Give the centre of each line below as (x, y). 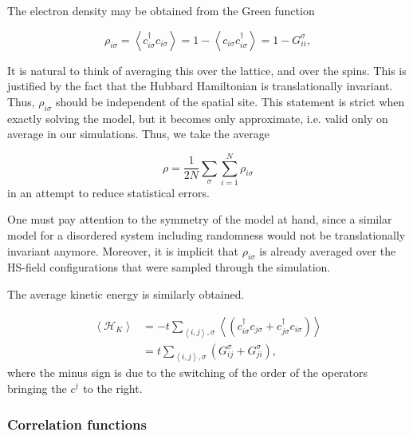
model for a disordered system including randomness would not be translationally (206, 235)
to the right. (113, 388)
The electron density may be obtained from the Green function (161, 10)
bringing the (37, 388)
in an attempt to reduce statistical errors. (108, 192)
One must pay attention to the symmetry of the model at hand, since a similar (200, 219)
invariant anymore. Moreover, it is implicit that (123, 250)
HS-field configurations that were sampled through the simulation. (169, 267)
